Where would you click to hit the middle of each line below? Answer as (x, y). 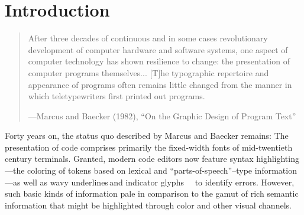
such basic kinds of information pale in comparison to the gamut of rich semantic (152, 193)
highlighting (278, 159)
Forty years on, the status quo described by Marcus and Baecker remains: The (147, 136)
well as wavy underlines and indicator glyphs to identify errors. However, (159, 182)
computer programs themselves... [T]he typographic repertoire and (148, 72)
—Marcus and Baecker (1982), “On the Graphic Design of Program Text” (162, 115)
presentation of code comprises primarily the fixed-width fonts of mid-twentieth (149, 147)
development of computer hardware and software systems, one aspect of (158, 49)
